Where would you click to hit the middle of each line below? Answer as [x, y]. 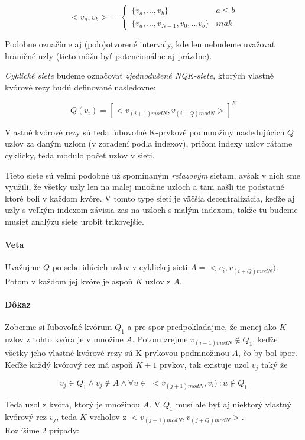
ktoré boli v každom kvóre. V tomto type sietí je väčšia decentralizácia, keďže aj [150, 198]
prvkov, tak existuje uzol [205, 364]
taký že [275, 364]
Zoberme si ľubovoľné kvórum [59, 326]
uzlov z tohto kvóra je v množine [64, 339]
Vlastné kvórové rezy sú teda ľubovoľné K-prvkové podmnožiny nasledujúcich [145, 132]
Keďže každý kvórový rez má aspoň [69, 364]
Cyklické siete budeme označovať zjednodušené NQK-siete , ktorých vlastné [139, 75]
